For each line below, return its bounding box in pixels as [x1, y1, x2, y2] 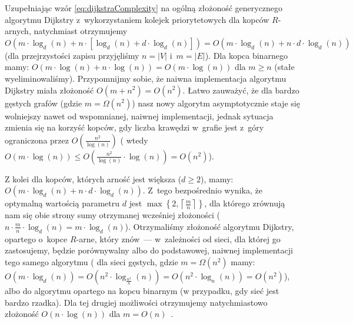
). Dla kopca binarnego [205, 49, 288, 61]
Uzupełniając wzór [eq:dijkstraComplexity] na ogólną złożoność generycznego [5, 2, 283, 14]
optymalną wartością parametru [5, 197, 120, 209]
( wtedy [120, 133, 148, 146]
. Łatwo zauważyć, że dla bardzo [182, 83, 299, 96]
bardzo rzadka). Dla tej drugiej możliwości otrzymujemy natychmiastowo [5, 296, 268, 308]
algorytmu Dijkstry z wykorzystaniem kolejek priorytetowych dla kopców [5, 13, 269, 25]
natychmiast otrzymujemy [34, 25, 128, 37]
